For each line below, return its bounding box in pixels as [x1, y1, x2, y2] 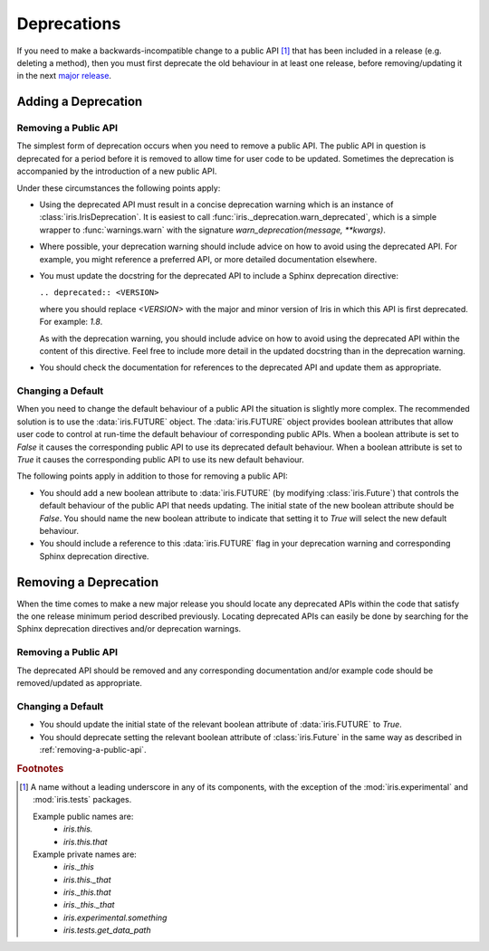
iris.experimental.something [63, 912, 168, 923]
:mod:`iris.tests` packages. [33, 794, 132, 805]
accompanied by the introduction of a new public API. [16, 166, 217, 176]
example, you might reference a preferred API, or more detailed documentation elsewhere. [39, 253, 378, 264]
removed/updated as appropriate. [16, 678, 142, 688]
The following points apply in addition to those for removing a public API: [16, 471, 289, 481]
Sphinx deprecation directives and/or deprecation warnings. [16, 623, 242, 634]
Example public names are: [33, 811, 134, 822]
